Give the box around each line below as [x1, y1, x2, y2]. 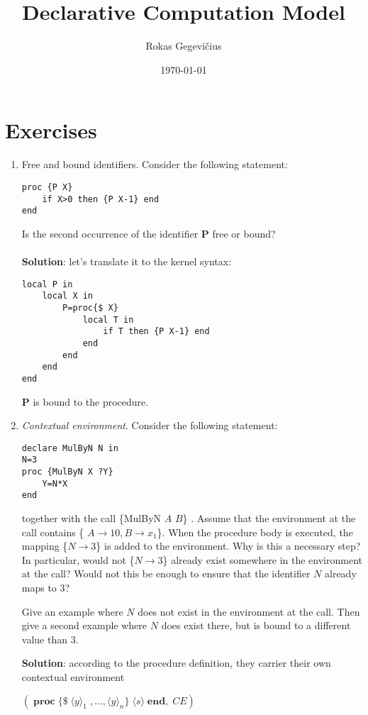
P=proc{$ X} [62, 302, 118, 313]
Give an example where [21, 604, 123, 619]
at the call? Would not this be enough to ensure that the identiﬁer [21, 566, 311, 581]
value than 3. [21, 631, 79, 646]
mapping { [21, 538, 68, 553]
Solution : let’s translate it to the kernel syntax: [21, 254, 232, 268]
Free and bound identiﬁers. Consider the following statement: [21, 157, 288, 172]
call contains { [21, 524, 84, 539]
